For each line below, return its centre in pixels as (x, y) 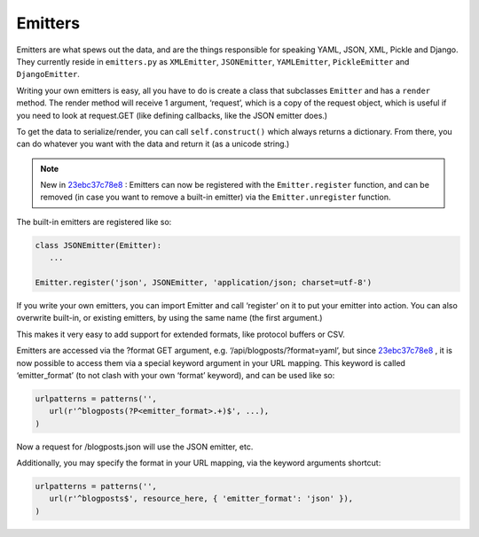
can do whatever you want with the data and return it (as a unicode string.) (153, 144)
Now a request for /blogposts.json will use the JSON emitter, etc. (135, 447)
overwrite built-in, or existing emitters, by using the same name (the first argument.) (169, 318)
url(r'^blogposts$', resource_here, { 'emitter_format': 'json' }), (201, 499)
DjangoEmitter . (48, 74)
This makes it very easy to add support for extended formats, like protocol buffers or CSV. (181, 334)
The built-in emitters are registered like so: (94, 222)
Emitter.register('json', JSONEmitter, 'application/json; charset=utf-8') (204, 282)
